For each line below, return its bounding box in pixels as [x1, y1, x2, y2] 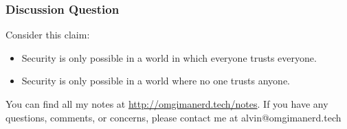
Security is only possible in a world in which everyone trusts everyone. [21, 50, 317, 64]
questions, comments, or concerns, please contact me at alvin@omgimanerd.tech [5, 110, 342, 124]
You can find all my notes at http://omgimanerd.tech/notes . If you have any [5, 97, 328, 110]
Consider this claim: [5, 27, 90, 42]
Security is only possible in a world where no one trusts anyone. [21, 73, 291, 88]
